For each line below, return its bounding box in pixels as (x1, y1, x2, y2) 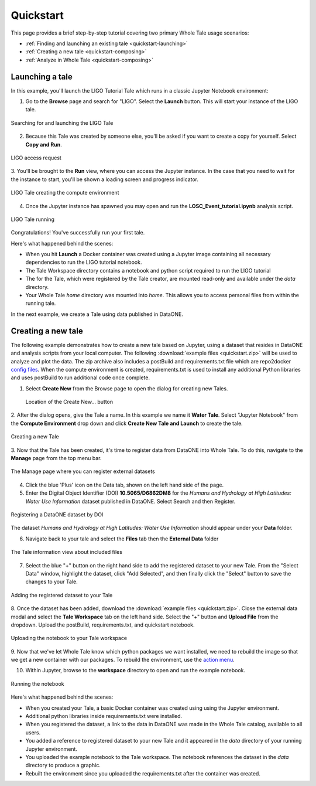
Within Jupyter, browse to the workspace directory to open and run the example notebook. (25, 667, 246, 674)
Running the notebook (11, 680, 64, 687)
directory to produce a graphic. (25, 762, 101, 769)
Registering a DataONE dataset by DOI (11, 511, 104, 518)
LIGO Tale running (11, 216, 55, 223)
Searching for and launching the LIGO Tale (11, 119, 114, 126)
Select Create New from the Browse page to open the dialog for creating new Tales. (25, 385, 228, 392)
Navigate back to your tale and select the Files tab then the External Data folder (25, 535, 219, 542)
